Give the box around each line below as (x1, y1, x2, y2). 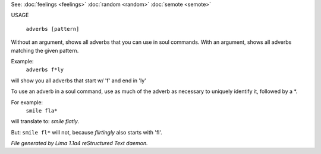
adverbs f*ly (26, 66, 64, 73)
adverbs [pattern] (26, 25, 80, 32)
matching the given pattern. (11, 47, 79, 54)
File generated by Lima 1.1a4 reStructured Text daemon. (11, 140, 148, 147)
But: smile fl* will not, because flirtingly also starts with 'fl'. (11, 129, 163, 136)
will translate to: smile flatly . (11, 118, 80, 125)
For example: (11, 98, 43, 106)
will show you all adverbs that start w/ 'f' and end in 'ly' (11, 77, 147, 84)
